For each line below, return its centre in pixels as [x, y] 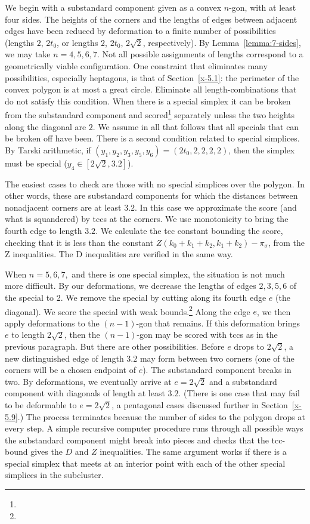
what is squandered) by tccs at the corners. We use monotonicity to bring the [147, 219]
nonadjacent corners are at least [63, 207]
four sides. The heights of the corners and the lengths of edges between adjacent [151, 19]
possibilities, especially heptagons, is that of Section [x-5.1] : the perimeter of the [152, 77]
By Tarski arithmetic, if [48, 150]
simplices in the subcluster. [54, 475]
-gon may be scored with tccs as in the [207, 335]
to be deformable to [41, 404]
